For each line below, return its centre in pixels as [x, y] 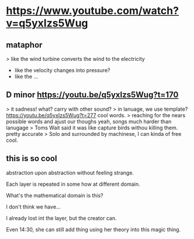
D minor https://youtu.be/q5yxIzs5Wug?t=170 [92, 95]
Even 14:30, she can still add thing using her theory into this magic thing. [93, 229]
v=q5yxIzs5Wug [47, 23]
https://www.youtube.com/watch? [93, 11]
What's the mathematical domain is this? [55, 195]
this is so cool [32, 158]
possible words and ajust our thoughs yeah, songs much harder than [89, 121]
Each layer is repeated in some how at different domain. [73, 184]
